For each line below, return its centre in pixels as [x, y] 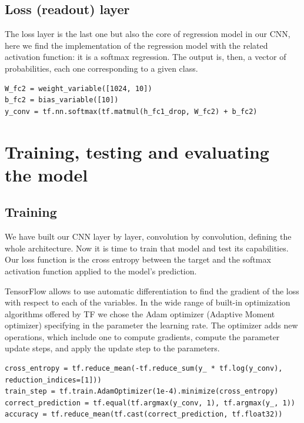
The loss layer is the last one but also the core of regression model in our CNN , [148, 34]
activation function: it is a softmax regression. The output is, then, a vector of [146, 57]
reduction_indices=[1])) [53, 380]
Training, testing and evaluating [137, 151]
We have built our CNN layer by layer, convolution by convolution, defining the [148, 236]
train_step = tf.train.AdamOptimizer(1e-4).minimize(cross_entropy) [142, 392]
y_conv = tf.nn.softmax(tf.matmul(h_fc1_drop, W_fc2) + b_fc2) [131, 111]
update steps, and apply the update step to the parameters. [112, 348]
